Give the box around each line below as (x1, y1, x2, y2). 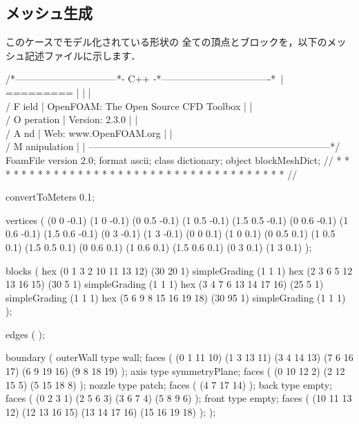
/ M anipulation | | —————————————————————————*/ (6, 139, 340, 154)
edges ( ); (6, 326, 45, 341)
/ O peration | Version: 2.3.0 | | (6, 112, 138, 127)
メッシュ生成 (6, 2, 93, 24)
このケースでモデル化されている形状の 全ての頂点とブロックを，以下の (6, 35, 327, 49)
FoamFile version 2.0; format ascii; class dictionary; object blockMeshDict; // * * (6, 152, 350, 167)
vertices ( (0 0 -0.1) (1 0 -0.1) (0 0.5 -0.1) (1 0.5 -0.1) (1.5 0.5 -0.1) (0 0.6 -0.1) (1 (6, 212, 349, 227)
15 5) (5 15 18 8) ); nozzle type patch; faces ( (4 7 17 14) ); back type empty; (6, 377, 332, 391)
